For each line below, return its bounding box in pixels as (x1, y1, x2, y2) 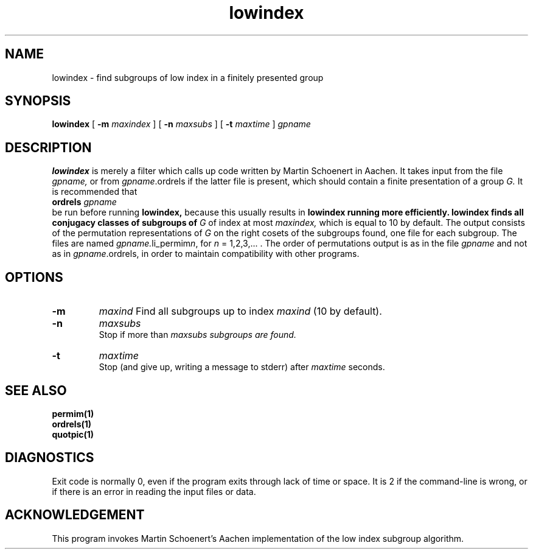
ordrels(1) (52, 418, 92, 429)
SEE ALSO (5, 382, 67, 398)
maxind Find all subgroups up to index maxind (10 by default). (99, 305, 382, 318)
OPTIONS (5, 269, 63, 285)
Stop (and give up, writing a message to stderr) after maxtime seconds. (99, 362, 385, 373)
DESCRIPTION (5, 139, 92, 155)
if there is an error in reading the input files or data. (52, 486, 256, 497)
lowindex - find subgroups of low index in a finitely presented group (52, 72, 324, 83)
